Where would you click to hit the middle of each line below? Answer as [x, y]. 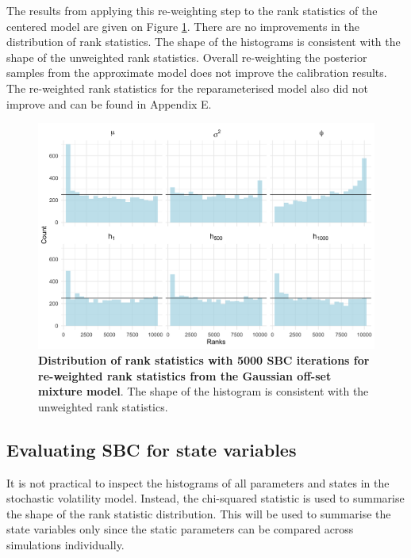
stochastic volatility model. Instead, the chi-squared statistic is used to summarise [205, 498]
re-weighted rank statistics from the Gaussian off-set [185, 375]
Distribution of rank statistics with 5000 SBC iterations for [204, 360]
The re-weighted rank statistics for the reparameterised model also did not [187, 88]
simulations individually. [65, 544]
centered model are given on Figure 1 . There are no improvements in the [183, 26]
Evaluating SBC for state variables [152, 449]
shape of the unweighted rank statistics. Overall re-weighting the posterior [187, 57]
